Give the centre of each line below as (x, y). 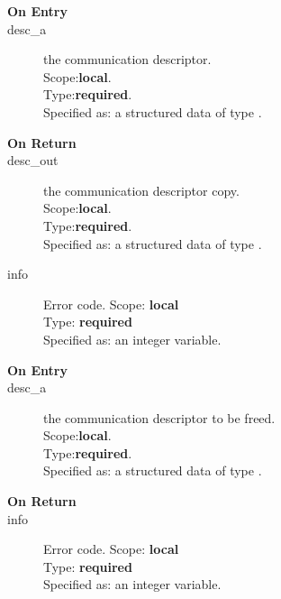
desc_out (33, 160)
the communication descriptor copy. (141, 190)
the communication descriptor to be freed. (159, 417)
